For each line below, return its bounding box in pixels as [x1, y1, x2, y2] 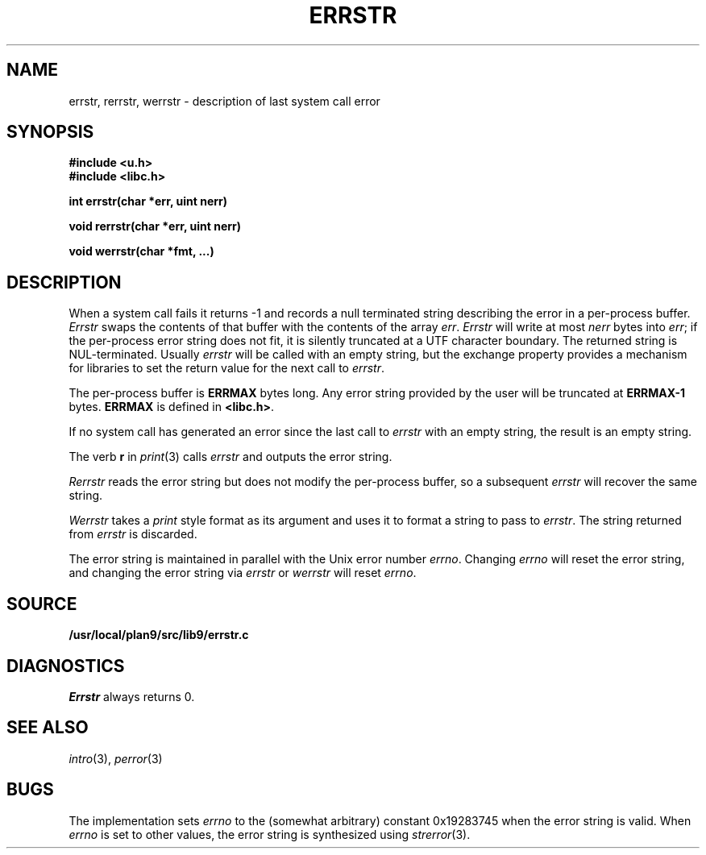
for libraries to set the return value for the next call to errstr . [69, 361, 385, 376]
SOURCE [6, 593, 77, 614]
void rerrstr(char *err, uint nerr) [69, 219, 242, 234]
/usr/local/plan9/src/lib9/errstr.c [69, 628, 249, 642]
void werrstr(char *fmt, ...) [69, 244, 214, 259]
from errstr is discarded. [69, 527, 197, 542]
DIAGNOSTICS [6, 655, 125, 676]
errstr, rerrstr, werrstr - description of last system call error [69, 93, 380, 108]
